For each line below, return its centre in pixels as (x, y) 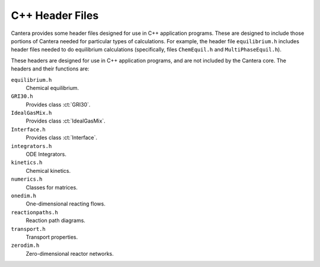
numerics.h (27, 179)
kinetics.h (27, 163)
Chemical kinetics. (48, 171)
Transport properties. (52, 237)
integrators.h (31, 146)
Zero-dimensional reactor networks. (70, 253)
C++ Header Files (55, 15)
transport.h (28, 229)
